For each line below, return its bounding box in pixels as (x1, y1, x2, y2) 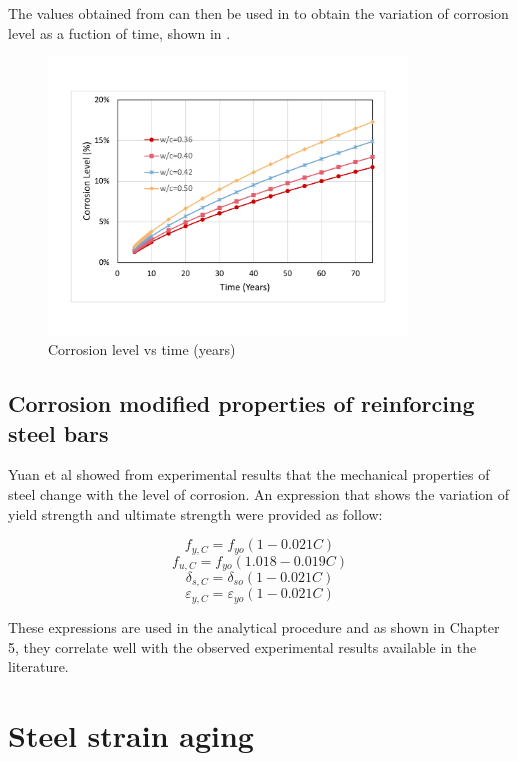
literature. (8, 656, 69, 677)
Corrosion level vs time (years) (48, 339, 236, 360)
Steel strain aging (8, 714, 254, 755)
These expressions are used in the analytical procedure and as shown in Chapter (8, 616, 500, 637)
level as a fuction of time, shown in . (8, 22, 231, 43)
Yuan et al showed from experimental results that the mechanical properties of (8, 464, 490, 485)
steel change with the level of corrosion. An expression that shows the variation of (8, 483, 510, 504)
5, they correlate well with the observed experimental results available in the (8, 636, 477, 657)
